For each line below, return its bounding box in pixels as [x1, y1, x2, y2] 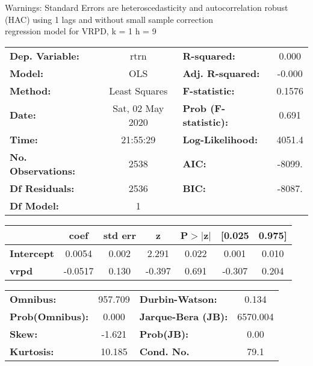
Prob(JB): [139, 326, 189, 341]
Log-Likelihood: [182, 132, 258, 146]
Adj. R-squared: [182, 66, 260, 80]
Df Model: [10, 198, 59, 212]
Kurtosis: [10, 344, 54, 358]
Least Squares [109, 83, 168, 98]
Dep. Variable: [10, 48, 79, 63]
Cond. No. [139, 344, 190, 358]
